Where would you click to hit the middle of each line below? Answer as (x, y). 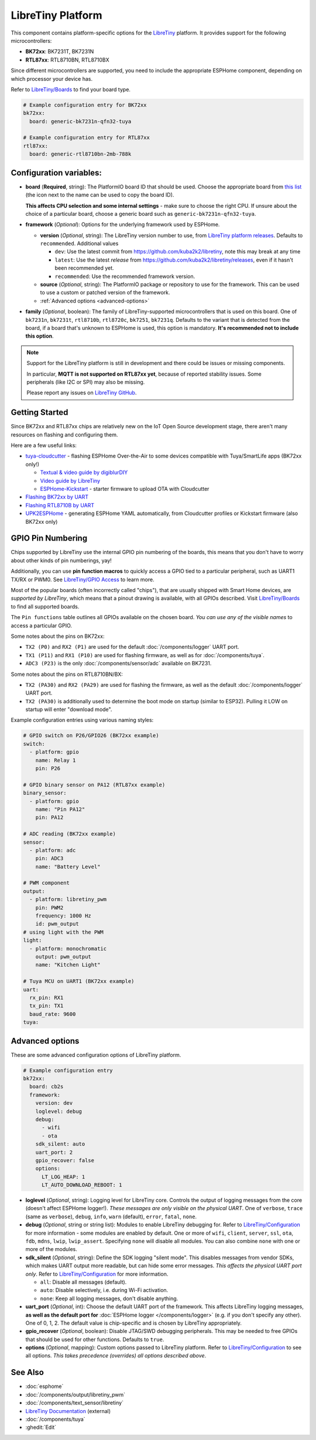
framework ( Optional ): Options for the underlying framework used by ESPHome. (123, 225)
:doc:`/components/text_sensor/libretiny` (75, 1403)
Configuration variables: (56, 173)
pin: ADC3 (49, 858)
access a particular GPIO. (42, 626)
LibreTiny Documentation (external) (68, 1411)
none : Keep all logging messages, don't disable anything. (109, 1298)
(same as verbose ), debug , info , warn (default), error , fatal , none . (111, 1216)
